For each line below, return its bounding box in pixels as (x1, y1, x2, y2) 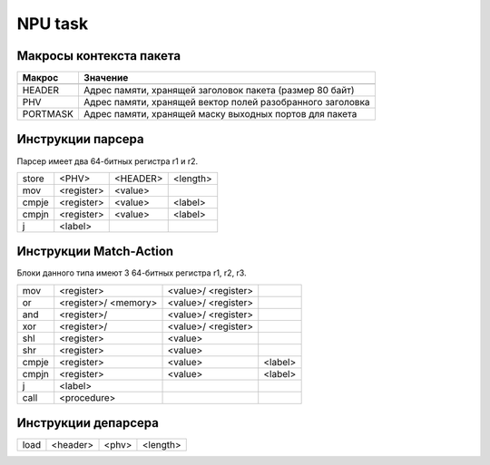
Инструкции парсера (16, 131, 144, 147)
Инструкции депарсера (16, 415, 159, 431)
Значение (83, 72, 129, 84)
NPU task (16, 14, 89, 34)
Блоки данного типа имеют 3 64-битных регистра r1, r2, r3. (16, 267, 247, 278)
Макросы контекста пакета (16, 48, 181, 63)
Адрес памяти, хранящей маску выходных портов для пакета (83, 108, 358, 121)
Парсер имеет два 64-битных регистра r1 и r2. (16, 155, 199, 167)
